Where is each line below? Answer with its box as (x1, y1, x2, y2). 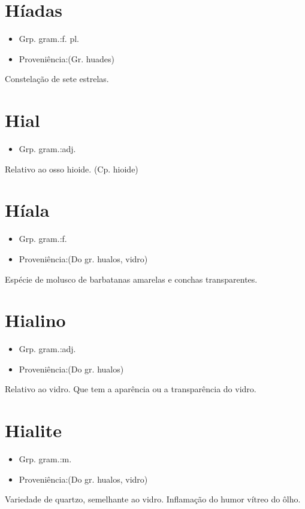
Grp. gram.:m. (19, 453, 72, 465)
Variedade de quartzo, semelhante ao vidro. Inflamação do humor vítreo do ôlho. (5, 493, 301, 505)
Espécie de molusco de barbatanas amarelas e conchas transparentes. (5, 272, 258, 285)
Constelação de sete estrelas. (5, 72, 109, 85)
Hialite (5, 418, 62, 443)
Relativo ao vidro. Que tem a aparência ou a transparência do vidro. (5, 383, 256, 395)
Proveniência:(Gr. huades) (19, 52, 114, 65)
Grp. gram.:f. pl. (19, 32, 79, 45)
